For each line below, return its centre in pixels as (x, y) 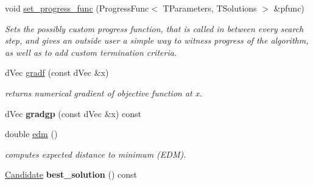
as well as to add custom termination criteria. (91, 52)
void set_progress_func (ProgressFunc (77, 8)
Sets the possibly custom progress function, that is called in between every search (154, 28)
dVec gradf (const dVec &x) (57, 72)
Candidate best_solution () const (71, 174)
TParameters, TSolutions (210, 8)
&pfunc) (289, 8)
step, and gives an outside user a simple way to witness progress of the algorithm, (157, 40)
